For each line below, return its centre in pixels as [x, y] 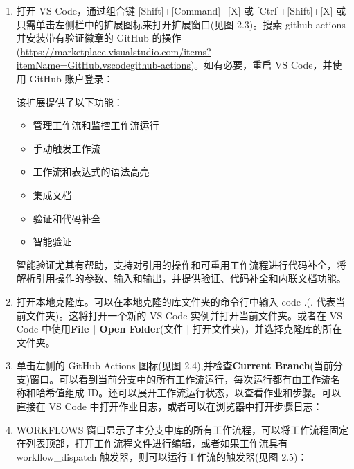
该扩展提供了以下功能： [70, 101]
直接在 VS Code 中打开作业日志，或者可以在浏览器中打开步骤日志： [169, 406]
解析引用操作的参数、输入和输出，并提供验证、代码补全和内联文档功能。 [181, 278]
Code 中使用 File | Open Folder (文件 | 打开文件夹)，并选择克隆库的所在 [179, 329]
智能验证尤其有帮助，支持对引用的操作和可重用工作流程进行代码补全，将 [181, 264]
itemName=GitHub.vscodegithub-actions [103, 65]
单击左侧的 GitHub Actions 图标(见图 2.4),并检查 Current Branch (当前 [175, 365]
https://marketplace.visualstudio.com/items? [116, 51]
